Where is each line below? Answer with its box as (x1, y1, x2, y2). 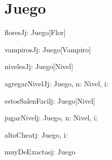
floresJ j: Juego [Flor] (5, 27, 66, 38)
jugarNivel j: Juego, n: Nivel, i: (5, 112, 98, 123)
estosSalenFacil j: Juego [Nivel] (5, 95, 95, 106)
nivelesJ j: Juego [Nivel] (5, 61, 73, 72)
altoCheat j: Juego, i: (5, 129, 68, 140)
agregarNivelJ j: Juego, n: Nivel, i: (5, 78, 108, 88)
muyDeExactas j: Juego (5, 146, 76, 157)
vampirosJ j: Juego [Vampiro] (5, 44, 91, 54)
